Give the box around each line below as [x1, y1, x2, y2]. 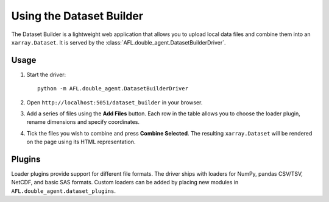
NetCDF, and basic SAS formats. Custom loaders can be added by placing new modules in [11, 179, 239, 186]
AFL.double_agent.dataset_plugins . [11, 187, 116, 195]
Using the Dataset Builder [11, 9, 143, 23]
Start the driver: [26, 71, 66, 78]
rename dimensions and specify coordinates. [26, 118, 140, 126]
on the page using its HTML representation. [26, 138, 136, 146]
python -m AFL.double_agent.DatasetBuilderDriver [37, 85, 189, 92]
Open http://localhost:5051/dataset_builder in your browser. [26, 98, 203, 106]
